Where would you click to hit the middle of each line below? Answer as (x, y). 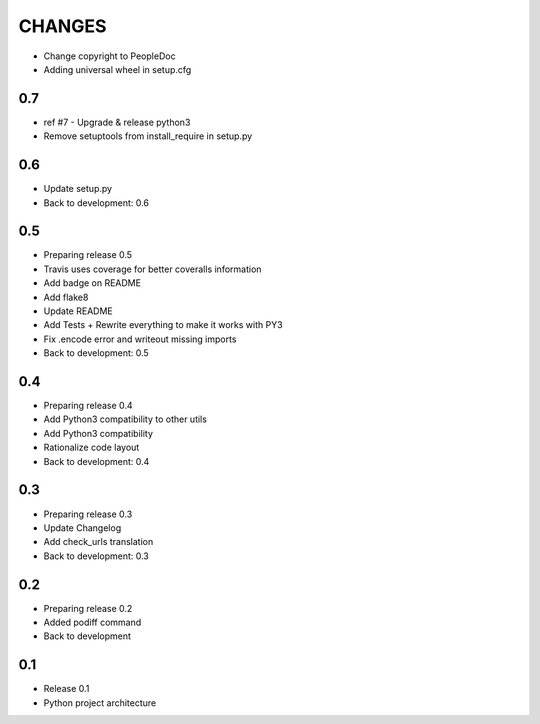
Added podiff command (92, 622)
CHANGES (62, 26)
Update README (78, 311)
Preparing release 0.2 (88, 608)
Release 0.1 (66, 689)
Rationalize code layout (91, 447)
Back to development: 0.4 (96, 461)
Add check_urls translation (98, 542)
